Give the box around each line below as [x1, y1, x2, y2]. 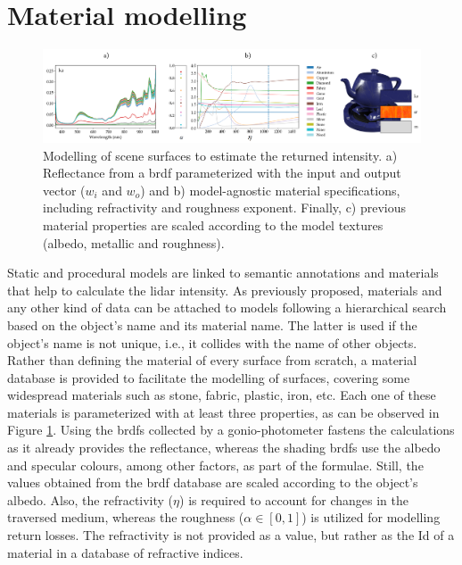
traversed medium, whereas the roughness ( [7, 508, 244, 527]
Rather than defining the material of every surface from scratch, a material [7, 351, 417, 370]
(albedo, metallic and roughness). [43, 233, 225, 252]
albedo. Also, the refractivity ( [7, 490, 174, 509]
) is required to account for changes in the [179, 490, 408, 509]
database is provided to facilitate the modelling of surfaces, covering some [7, 368, 410, 386]
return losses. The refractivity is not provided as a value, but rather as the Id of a [7, 526, 455, 544]
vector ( [43, 180, 86, 199]
